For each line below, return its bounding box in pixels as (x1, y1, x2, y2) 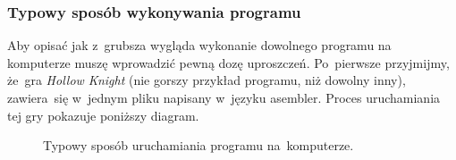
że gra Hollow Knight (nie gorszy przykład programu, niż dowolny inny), (7, 71, 406, 89)
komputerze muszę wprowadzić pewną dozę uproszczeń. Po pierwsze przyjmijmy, (7, 53, 450, 72)
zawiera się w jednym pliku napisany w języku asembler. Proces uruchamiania (7, 88, 441, 106)
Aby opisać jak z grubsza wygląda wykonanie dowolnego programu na (7, 36, 392, 55)
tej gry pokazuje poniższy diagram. (7, 105, 199, 124)
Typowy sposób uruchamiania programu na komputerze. (43, 136, 354, 155)
